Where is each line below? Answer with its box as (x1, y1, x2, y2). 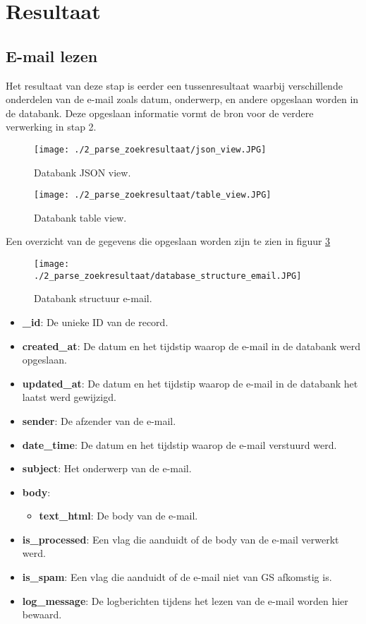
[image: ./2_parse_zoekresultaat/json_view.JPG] (34, 144, 267, 155)
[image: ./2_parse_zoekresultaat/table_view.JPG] (34, 190, 272, 200)
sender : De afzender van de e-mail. (22, 413, 176, 428)
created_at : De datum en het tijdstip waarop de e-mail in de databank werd (22, 338, 360, 353)
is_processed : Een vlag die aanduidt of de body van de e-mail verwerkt (22, 532, 339, 546)
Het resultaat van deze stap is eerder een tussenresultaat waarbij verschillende (6, 78, 343, 92)
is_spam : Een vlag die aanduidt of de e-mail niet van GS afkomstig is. (22, 570, 332, 584)
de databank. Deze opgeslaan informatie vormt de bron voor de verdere (6, 105, 314, 120)
